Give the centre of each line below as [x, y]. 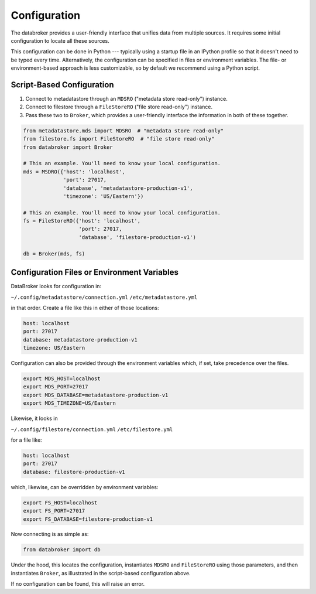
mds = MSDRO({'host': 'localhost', [74, 172]
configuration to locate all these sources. [60, 40]
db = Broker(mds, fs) [54, 254]
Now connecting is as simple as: [50, 534]
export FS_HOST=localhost [60, 503]
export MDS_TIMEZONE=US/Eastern [70, 403]
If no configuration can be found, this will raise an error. [78, 584]
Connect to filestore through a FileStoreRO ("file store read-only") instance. [119, 107]
